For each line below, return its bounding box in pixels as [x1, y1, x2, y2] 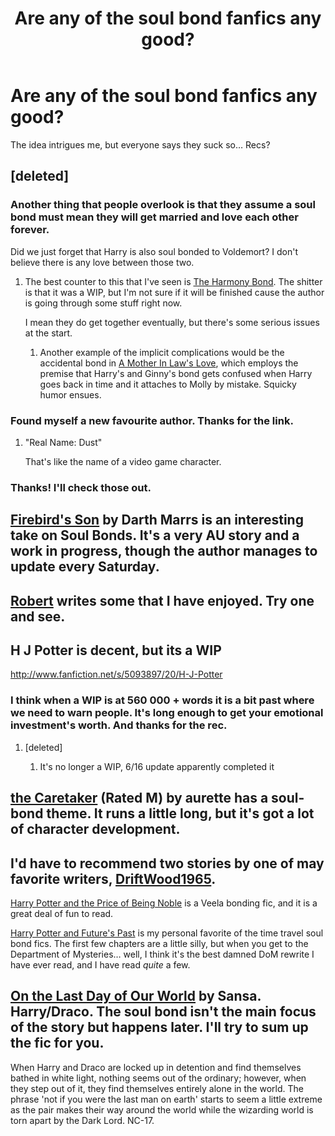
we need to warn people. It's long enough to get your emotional [10, 706, 324, 720]
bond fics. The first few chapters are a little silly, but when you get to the [10, 937, 309, 949]
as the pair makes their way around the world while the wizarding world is [10, 1103, 314, 1116]
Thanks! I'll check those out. [10, 480, 152, 494]
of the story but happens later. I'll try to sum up [10, 1019, 309, 1036]
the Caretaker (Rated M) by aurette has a [10, 790, 269, 807]
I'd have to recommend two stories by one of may [10, 855, 325, 872]
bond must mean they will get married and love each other [10, 210, 299, 224]
